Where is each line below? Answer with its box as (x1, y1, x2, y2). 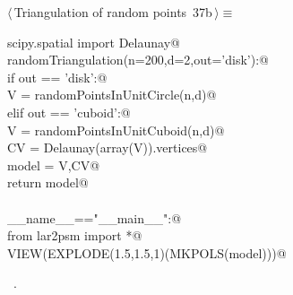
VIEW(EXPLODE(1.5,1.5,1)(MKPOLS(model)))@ (7, 243, 287, 262)
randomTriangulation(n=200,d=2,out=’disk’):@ (7, 50, 269, 69)
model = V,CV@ (7, 155, 100, 174)
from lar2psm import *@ (7, 226, 142, 245)
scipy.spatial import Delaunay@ (7, 32, 180, 51)
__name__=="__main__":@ (7, 208, 182, 227)
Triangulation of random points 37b (13, 3, 212, 21)
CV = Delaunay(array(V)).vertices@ (7, 138, 208, 157)
